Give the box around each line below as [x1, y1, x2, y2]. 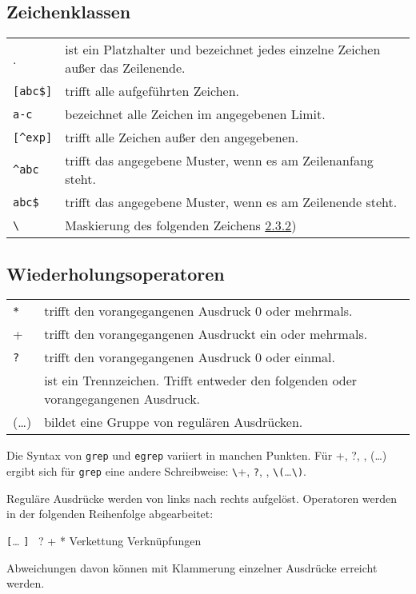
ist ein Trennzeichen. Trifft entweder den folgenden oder [44, 371, 358, 390]
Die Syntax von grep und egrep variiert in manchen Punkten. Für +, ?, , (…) [6, 447, 387, 464]
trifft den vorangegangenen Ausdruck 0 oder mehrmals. [44, 301, 353, 321]
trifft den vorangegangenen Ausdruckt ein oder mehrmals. [44, 325, 368, 344]
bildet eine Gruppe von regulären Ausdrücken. [44, 413, 303, 432]
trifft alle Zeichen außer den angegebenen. [65, 128, 299, 147]
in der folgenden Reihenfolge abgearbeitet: [6, 505, 214, 522]
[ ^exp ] [13, 130, 53, 144]
